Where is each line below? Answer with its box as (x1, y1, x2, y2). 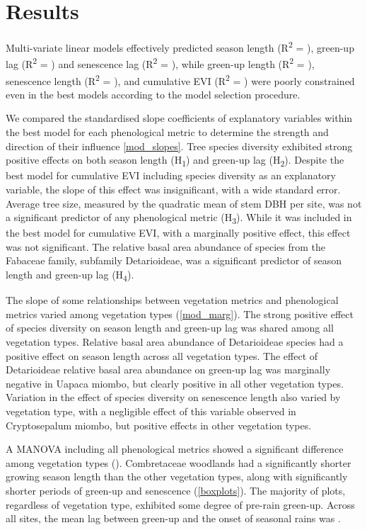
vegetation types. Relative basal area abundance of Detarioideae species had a (6, 334, 344, 349)
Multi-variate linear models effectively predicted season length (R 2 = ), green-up (6, 38, 354, 55)
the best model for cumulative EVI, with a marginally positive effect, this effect (6, 225, 351, 240)
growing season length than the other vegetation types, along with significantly (6, 469, 348, 484)
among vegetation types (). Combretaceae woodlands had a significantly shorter (6, 455, 351, 470)
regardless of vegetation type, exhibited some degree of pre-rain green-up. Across (6, 497, 355, 512)
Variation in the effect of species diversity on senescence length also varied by (6, 390, 341, 405)
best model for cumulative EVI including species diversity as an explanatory (6, 168, 336, 183)
